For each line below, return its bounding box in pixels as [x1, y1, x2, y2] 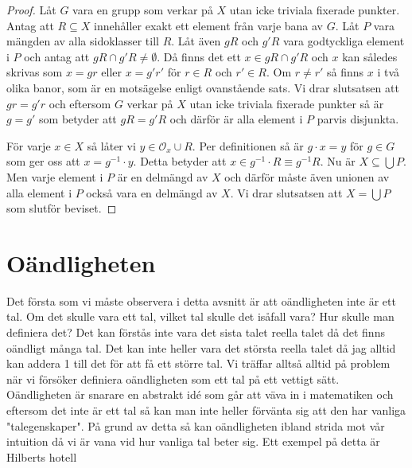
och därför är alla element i [169, 111, 303, 127]
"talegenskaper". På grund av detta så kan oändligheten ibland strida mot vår [6, 417, 385, 434]
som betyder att [39, 111, 117, 127]
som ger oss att [6, 153, 80, 170]
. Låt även [171, 33, 221, 49]
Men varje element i [6, 168, 103, 185]
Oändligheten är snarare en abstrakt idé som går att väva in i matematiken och [6, 386, 394, 403]
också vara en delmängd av [86, 184, 218, 201]
